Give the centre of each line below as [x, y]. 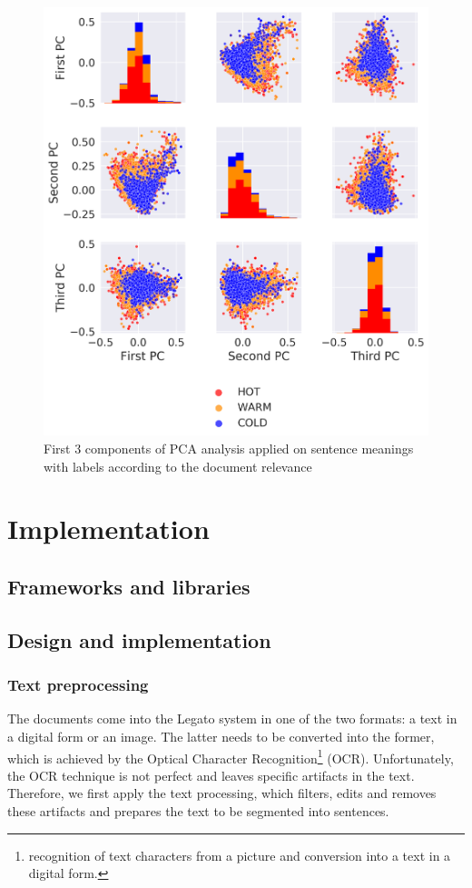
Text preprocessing [78, 685]
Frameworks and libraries [129, 586]
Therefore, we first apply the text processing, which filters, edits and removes [222, 793]
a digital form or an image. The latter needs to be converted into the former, [221, 736]
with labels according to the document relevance [178, 466]
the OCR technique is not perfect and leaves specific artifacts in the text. [211, 775]
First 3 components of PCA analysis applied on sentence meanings [229, 448]
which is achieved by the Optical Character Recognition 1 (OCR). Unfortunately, [231, 756]
